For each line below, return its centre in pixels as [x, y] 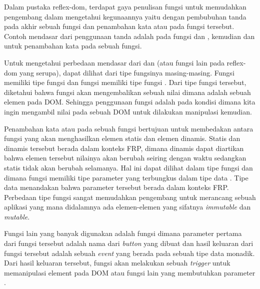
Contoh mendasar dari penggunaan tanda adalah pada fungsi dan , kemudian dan [129, 36]
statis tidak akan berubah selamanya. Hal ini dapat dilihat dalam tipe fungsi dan [128, 167]
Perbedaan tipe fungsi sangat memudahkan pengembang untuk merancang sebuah [130, 197]
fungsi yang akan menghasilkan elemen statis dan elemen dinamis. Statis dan [122, 138]
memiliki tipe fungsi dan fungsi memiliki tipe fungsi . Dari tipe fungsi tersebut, [125, 82]
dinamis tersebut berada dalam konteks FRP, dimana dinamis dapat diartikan [124, 148]
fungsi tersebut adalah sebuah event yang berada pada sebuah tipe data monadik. [129, 253]
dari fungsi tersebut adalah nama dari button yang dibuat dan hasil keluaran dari [129, 243]
